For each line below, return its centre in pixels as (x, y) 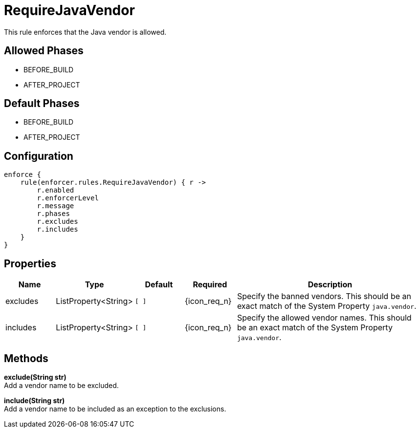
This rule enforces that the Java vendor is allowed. (85, 32)
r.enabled (55, 190)
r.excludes (57, 222)
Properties (30, 263)
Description (330, 285)
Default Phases (42, 104)
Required (210, 285)
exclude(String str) (35, 377)
